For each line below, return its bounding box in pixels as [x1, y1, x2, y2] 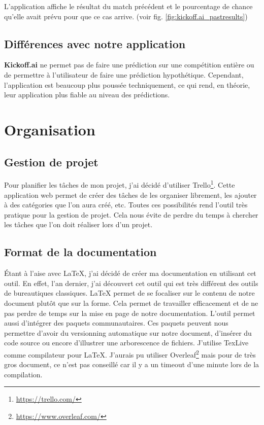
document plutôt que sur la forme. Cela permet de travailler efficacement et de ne [4, 297, 258, 308]
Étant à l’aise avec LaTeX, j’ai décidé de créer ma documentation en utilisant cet [4, 268, 256, 278]
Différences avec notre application [4, 36, 186, 51]
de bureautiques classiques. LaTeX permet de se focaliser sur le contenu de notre [4, 288, 255, 298]
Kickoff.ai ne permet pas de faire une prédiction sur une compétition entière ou [4, 59, 254, 70]
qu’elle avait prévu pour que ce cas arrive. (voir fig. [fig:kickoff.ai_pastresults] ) [4, 11, 248, 21]
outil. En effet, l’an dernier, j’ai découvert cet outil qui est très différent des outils [4, 277, 258, 288]
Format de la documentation [4, 244, 157, 260]
